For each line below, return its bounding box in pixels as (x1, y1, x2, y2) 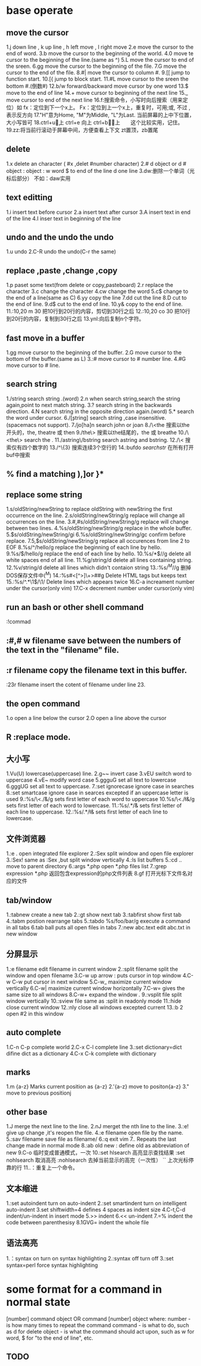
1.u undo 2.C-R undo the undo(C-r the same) (6, 248, 117, 255)
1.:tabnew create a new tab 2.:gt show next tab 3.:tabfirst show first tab (6, 911, 182, 919)
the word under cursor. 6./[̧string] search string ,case (6, 414, 138, 421)
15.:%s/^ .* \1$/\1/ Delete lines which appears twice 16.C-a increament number (6, 578, 195, 585)
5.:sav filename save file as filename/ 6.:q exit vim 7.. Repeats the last (6, 1135, 176, 1143)
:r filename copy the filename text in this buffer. (6, 665, 187, 675)
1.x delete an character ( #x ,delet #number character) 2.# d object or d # (6, 160, 187, 167)
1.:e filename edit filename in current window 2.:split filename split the (6, 965, 178, 973)
